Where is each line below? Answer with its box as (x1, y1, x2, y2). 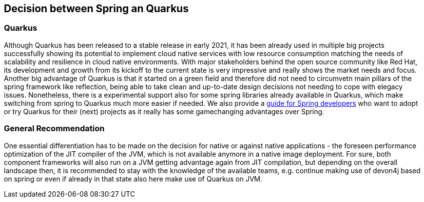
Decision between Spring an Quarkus (4, 2, 189, 15)
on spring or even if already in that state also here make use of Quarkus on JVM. (4, 174, 263, 183)
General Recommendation (4, 123, 105, 134)
